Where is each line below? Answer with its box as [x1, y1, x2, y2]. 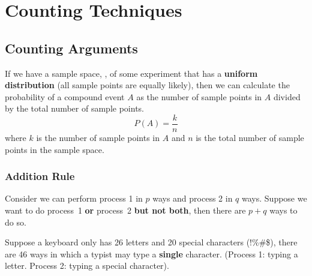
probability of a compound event [5, 90, 125, 103]
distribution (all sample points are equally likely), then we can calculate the [5, 79, 290, 91]
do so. [5, 215, 26, 228]
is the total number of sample [196, 131, 304, 144]
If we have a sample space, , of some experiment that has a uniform [5, 67, 258, 79]
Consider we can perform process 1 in [5, 192, 143, 205]
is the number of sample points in [36, 131, 160, 144]
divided [273, 90, 301, 103]
